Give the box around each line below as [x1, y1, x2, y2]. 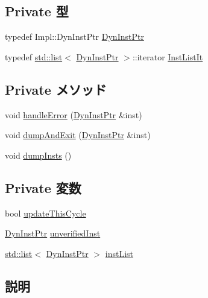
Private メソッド [5, 80, 107, 98]
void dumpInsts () [5, 148, 72, 161]
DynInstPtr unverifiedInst [5, 227, 101, 239]
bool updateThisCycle [5, 206, 86, 219]
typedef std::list [5, 50, 63, 63]
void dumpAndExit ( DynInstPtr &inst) [5, 128, 151, 141]
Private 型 [5, 2, 69, 21]
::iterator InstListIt [132, 50, 203, 63]
